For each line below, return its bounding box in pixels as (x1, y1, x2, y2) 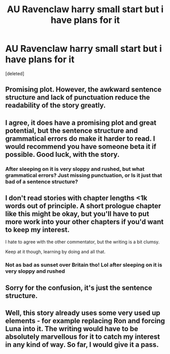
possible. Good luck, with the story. (5, 150, 120, 158)
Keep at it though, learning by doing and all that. (5, 249, 106, 255)
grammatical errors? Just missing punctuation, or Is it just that (5, 172, 162, 179)
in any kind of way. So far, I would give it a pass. (5, 340, 159, 349)
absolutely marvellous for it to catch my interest (5, 333, 160, 341)
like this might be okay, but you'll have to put (5, 210, 150, 218)
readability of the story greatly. (5, 101, 106, 110)
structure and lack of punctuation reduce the (5, 93, 150, 102)
